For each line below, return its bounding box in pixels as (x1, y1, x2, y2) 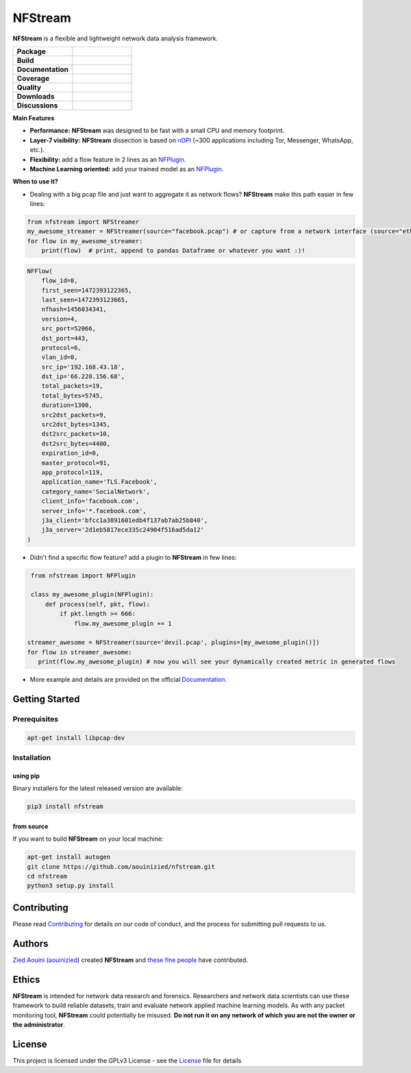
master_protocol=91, (41, 459, 111, 467)
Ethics (12, 974, 40, 985)
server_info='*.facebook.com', (41, 507, 147, 515)
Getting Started (12, 693, 80, 705)
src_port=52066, (41, 325, 96, 332)
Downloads (16, 91, 55, 101)
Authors (12, 937, 49, 949)
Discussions (16, 100, 58, 110)
